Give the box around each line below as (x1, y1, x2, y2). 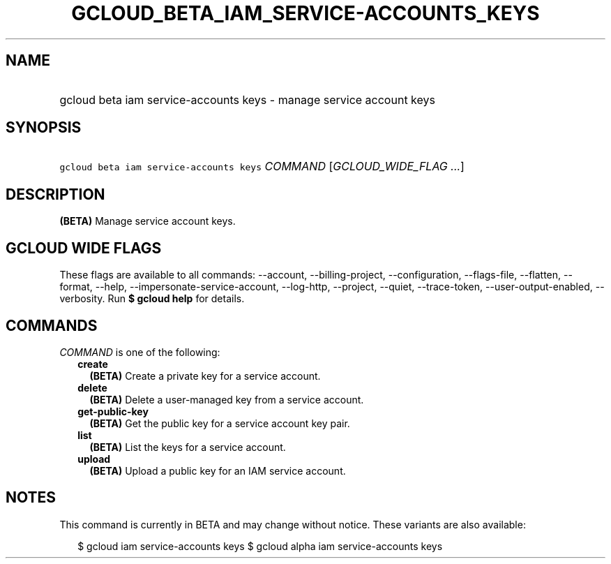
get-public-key (77, 405, 149, 417)
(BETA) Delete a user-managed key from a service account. (89, 393, 364, 406)
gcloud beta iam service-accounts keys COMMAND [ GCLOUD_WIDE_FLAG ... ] (59, 159, 465, 174)
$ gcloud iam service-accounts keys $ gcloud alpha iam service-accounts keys (77, 540, 443, 552)
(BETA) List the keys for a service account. (89, 440, 286, 453)
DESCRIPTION (6, 185, 105, 203)
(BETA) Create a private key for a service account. (89, 369, 321, 382)
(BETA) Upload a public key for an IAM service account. (89, 464, 346, 477)
